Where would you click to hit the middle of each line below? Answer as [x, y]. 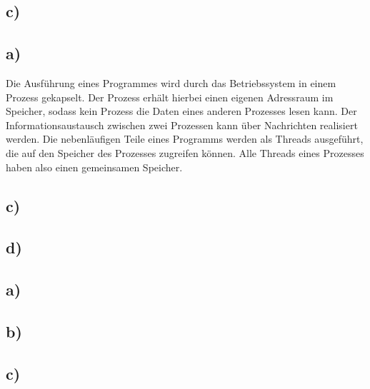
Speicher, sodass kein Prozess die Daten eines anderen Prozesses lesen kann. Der [181, 111]
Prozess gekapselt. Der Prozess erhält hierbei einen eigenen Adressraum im [170, 97]
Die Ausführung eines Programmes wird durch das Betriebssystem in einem [171, 82]
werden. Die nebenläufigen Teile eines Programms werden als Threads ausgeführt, [185, 139]
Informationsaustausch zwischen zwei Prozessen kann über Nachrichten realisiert [182, 125]
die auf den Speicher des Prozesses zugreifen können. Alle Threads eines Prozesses [185, 152]
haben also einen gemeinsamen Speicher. [94, 167]
